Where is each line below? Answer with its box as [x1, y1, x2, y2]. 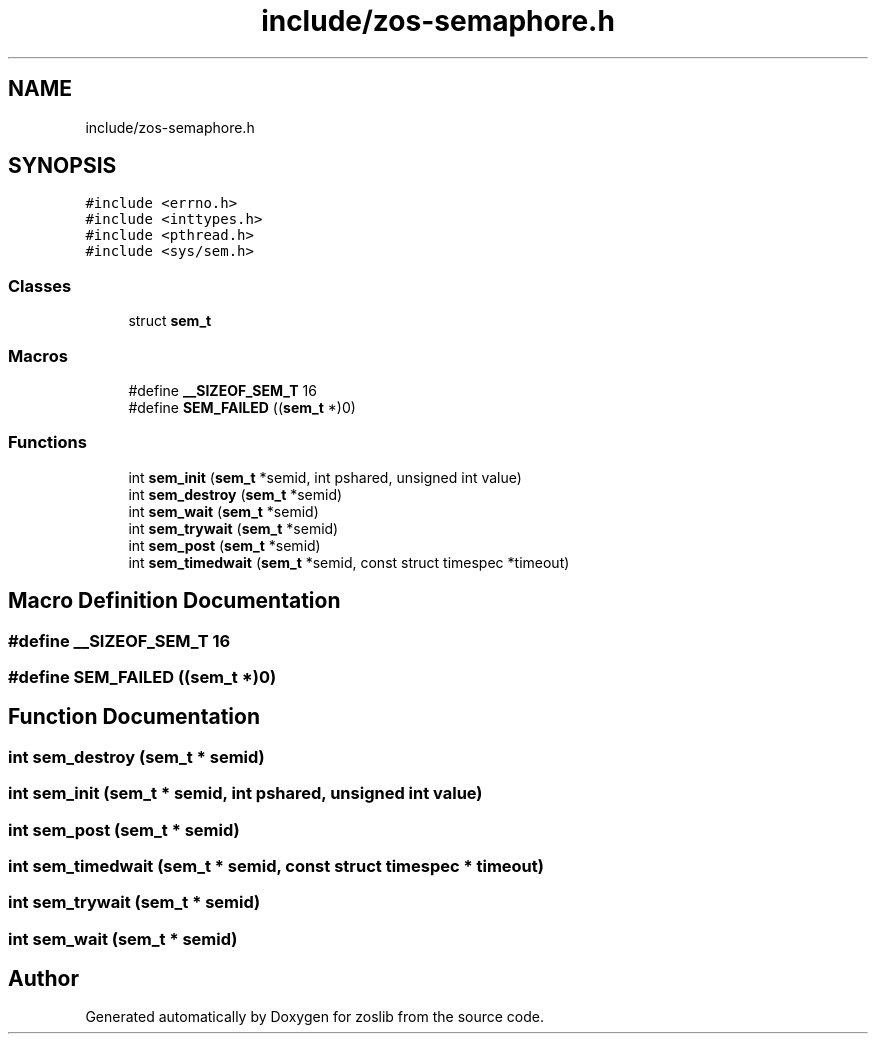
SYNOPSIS [8, 153, 117, 179]
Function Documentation [8, 704, 260, 730]
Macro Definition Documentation [8, 588, 341, 614]
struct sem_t [128, 312, 212, 330]
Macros [8, 345, 68, 366]
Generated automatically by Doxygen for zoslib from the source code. [85, 1008, 544, 1026]
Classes [8, 275, 72, 296]
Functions [8, 432, 87, 453]
